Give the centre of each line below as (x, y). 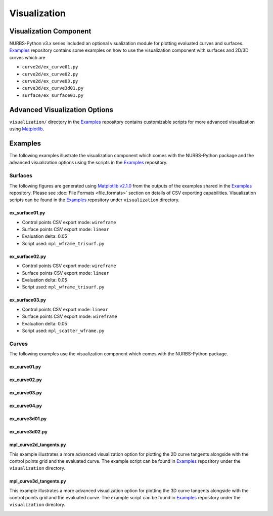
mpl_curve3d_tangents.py (38, 481)
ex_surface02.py (28, 256)
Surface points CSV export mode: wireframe (70, 316)
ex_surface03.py (28, 300)
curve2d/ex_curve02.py (50, 74)
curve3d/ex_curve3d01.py (53, 88)
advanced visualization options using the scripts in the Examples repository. (88, 163)
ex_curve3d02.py (28, 432)
